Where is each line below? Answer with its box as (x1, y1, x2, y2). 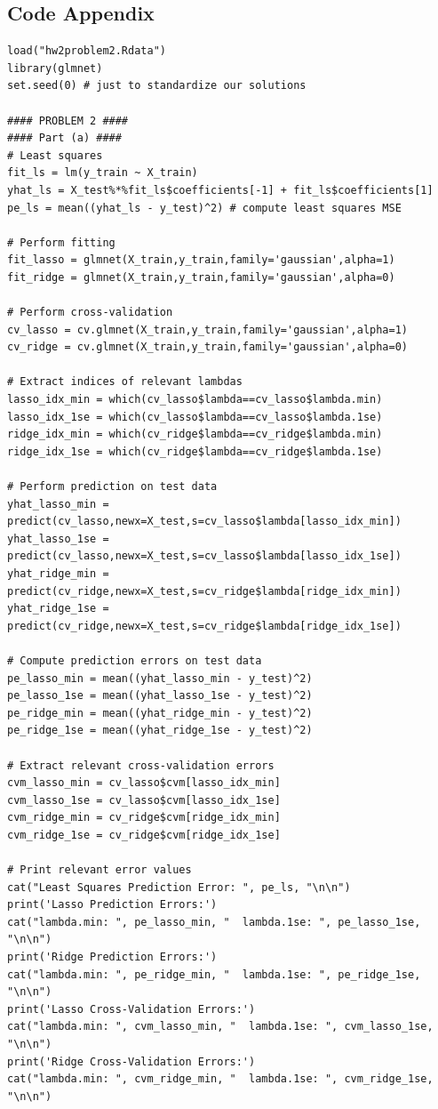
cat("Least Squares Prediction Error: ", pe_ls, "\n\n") (7, 880, 351, 894)
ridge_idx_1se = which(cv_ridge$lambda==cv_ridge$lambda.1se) (7, 445, 383, 458)
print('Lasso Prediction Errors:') (7, 898, 218, 912)
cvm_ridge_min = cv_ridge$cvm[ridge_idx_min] (7, 811, 281, 824)
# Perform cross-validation (7, 306, 173, 319)
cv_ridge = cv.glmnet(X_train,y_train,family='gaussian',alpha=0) (7, 341, 409, 354)
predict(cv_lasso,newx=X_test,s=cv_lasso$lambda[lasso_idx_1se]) (7, 550, 402, 563)
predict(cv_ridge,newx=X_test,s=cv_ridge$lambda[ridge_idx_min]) (7, 584, 402, 598)
